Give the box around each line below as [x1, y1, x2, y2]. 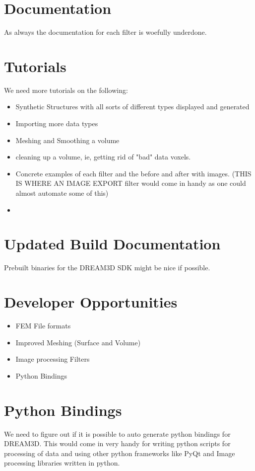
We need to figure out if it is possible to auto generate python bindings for [4, 428, 231, 439]
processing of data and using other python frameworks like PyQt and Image [4, 448, 235, 458]
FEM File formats [15, 320, 71, 331]
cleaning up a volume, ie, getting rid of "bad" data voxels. [15, 152, 191, 162]
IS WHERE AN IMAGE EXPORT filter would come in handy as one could [15, 178, 246, 188]
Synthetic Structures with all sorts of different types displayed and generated [15, 101, 250, 112]
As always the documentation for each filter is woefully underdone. [4, 27, 207, 37]
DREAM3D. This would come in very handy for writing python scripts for [4, 438, 231, 449]
